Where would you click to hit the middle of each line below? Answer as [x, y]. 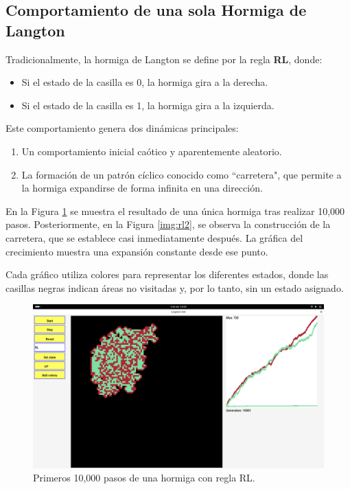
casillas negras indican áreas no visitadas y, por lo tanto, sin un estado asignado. [175, 287]
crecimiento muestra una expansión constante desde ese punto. [137, 251]
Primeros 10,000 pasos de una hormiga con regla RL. [144, 478]
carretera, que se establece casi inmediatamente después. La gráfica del [154, 237]
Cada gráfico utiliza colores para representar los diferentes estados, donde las [167, 274]
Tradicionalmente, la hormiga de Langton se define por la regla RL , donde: [164, 59]
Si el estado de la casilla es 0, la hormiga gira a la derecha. [145, 82]
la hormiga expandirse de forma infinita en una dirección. [142, 188]
